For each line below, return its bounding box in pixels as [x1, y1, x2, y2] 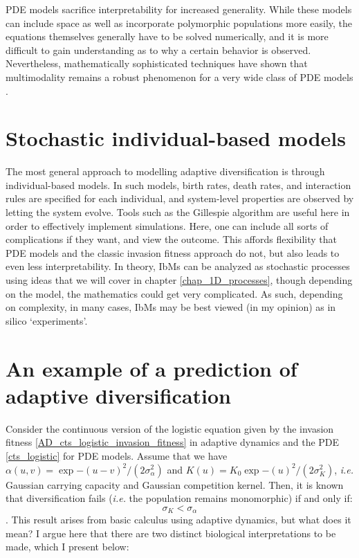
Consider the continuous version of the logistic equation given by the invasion [6, 421, 334, 435]
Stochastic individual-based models [6, 124, 346, 152]
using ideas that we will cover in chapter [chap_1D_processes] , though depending [6, 273, 353, 287]
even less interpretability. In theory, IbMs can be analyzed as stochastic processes [6, 259, 350, 273]
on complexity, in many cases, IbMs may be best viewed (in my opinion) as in [6, 300, 336, 314]
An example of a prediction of [6, 354, 297, 382]
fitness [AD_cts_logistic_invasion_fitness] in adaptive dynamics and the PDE [6, 435, 340, 449]
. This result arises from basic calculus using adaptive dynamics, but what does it [6, 512, 351, 527]
